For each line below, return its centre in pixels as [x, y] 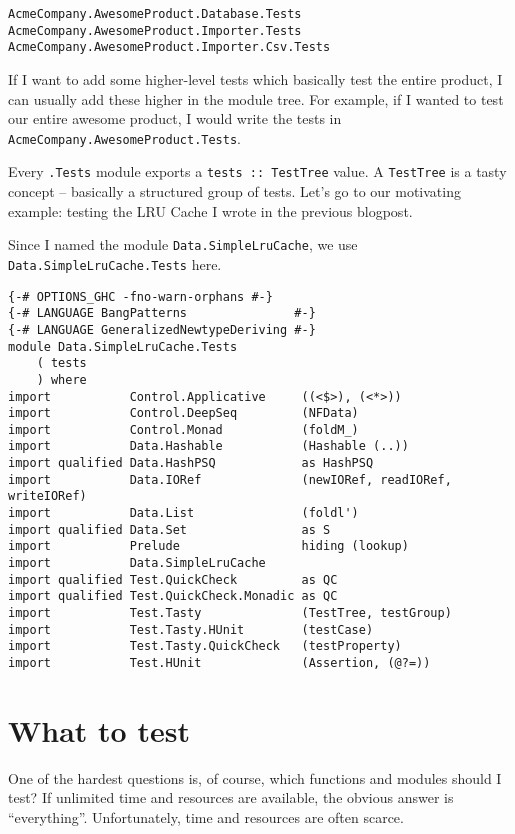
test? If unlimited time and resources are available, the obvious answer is [231, 797]
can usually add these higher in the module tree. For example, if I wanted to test [256, 98]
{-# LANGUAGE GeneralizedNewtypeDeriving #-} [162, 329]
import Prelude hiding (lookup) [208, 546]
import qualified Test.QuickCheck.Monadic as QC [173, 596]
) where [61, 379]
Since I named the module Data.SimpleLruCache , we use [183, 244]
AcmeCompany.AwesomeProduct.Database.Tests [155, 14]
